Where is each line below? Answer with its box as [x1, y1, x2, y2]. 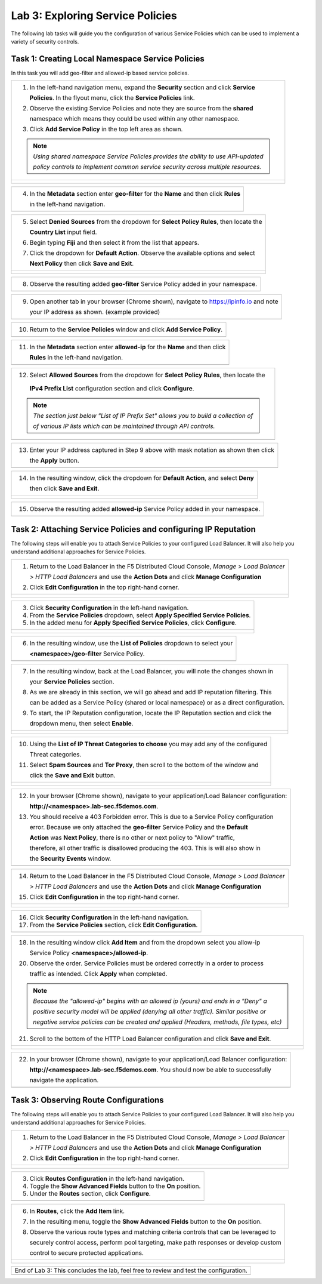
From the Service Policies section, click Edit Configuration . [29, 920, 198, 929]
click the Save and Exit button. [29, 771, 116, 779]
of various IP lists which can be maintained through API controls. [33, 422, 215, 430]
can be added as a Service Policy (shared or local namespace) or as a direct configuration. [29, 698, 285, 707]
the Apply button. [29, 457, 80, 465]
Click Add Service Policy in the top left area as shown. [29, 125, 183, 134]
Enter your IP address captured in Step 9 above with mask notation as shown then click [29, 446, 274, 454]
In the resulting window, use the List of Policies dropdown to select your [29, 639, 233, 647]
